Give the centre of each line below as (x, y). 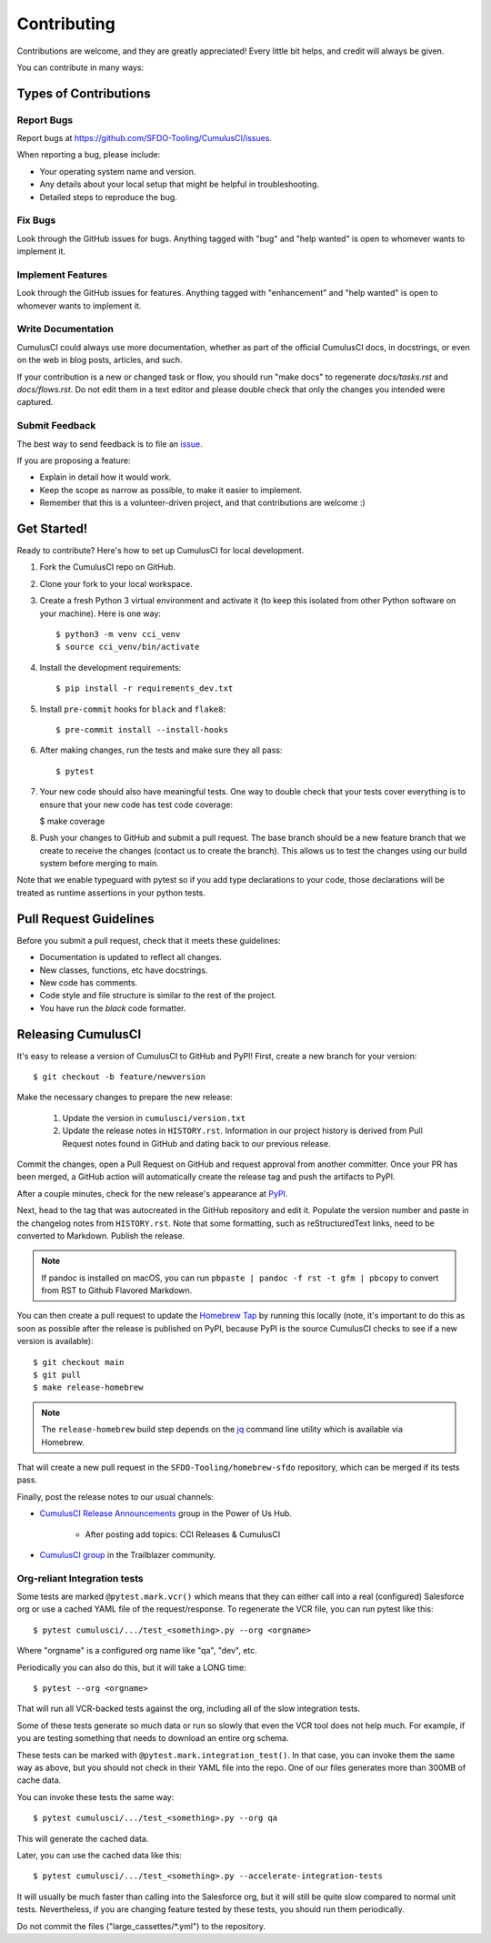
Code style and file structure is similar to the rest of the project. (158, 996)
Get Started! (52, 528)
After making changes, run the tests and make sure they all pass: (161, 750)
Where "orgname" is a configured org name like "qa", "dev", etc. (137, 1651)
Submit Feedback (56, 426)
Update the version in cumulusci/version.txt (154, 1118)
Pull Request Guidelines (85, 919)
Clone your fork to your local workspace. (116, 583)
